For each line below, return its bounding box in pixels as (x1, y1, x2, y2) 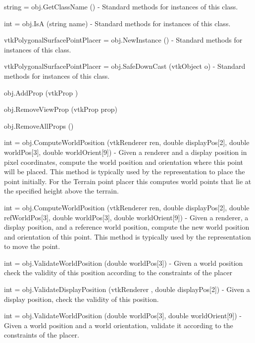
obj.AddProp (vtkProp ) (4, 87, 78, 98)
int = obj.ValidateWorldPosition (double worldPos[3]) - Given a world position (4, 257, 243, 268)
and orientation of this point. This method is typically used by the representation (4, 231, 251, 242)
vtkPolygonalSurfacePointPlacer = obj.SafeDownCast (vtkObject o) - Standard (4, 61, 246, 71)
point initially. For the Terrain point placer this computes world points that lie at (4, 176, 252, 186)
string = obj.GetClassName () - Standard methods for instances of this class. (4, 1, 238, 11)
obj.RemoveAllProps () (4, 120, 74, 131)
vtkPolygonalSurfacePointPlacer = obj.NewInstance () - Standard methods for (4, 35, 243, 45)
